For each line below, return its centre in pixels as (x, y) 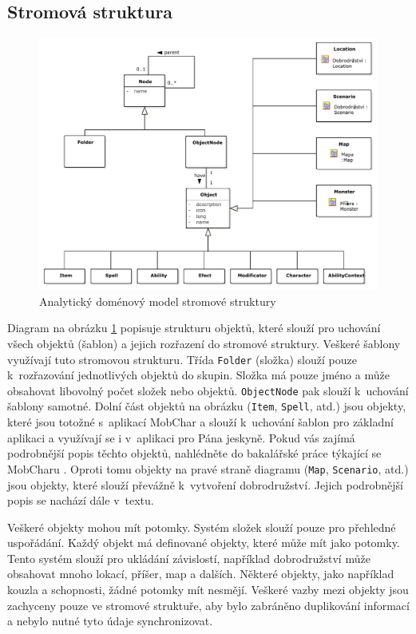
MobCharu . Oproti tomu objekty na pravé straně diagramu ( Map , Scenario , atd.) (208, 468)
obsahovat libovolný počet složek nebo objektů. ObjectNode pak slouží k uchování (208, 390)
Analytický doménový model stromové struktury (158, 301)
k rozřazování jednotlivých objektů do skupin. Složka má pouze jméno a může (198, 375)
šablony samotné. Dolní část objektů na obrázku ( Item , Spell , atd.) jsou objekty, (207, 406)
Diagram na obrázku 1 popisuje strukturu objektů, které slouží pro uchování (194, 328)
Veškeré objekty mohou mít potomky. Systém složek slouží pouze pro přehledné (202, 527)
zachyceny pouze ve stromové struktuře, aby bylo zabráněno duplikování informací (208, 605)
